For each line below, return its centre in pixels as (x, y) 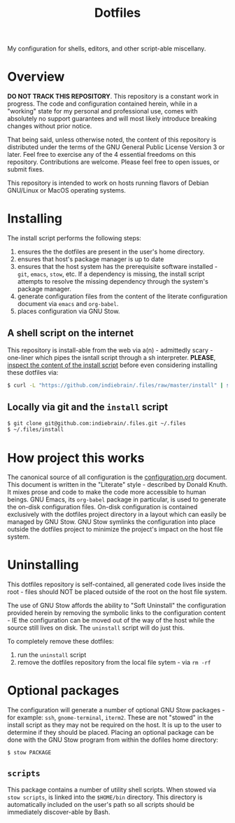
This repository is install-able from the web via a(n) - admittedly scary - (110, 350)
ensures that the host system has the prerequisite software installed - (117, 267)
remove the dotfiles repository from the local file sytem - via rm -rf (114, 663)
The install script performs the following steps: (74, 238)
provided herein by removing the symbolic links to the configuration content (116, 613)
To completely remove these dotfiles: (60, 642)
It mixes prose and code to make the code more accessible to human (107, 492)
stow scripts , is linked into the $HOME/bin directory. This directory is (105, 797)
